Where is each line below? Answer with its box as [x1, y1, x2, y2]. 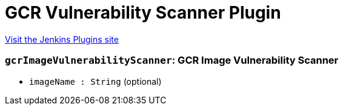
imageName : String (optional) [29, 76, 162, 87]
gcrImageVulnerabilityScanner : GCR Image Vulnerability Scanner [5, 54, 339, 67]
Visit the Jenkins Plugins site [5, 34, 119, 44]
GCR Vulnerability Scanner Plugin [5, 2, 281, 23]
